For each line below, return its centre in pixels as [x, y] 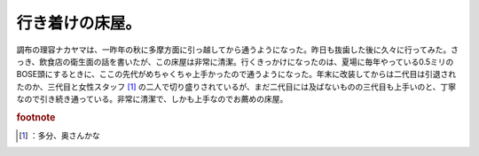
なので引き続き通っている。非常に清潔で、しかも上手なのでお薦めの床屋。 [152, 99]
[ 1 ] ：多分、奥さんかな [60, 136]
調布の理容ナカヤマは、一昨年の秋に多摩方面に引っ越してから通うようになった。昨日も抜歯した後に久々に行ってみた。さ [237, 50]
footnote [36, 117]
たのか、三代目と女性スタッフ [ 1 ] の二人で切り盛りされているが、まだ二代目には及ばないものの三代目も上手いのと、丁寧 [236, 86]
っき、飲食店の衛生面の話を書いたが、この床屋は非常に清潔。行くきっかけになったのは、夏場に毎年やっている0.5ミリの [235, 61]
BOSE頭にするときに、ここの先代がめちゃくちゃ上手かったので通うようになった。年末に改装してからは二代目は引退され [236, 74]
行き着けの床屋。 [79, 23]
